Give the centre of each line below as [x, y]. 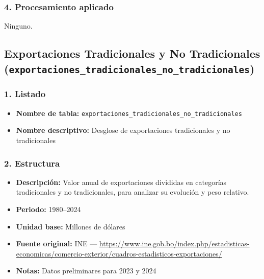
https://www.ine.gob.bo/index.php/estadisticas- [174, 243]
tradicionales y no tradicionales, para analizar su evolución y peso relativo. [133, 192]
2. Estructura [32, 163]
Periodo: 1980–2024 [48, 209]
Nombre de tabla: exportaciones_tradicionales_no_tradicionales [129, 113]
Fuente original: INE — [57, 243]
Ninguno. [18, 26]
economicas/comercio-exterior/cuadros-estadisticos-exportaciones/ [119, 253]
